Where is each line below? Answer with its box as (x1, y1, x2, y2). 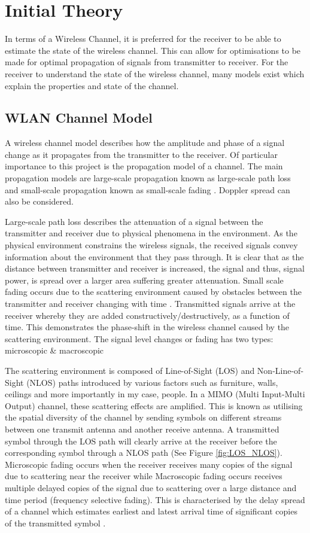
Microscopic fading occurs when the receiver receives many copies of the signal (5, 458, 293, 470)
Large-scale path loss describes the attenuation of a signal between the (5, 215, 263, 227)
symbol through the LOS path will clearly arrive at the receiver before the (5, 434, 277, 447)
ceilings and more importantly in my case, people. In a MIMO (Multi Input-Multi (5, 388, 305, 400)
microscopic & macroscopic (5, 344, 104, 357)
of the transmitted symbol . (5, 516, 106, 529)
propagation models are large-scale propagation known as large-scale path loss (5, 172, 291, 184)
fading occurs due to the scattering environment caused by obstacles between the (5, 285, 302, 298)
